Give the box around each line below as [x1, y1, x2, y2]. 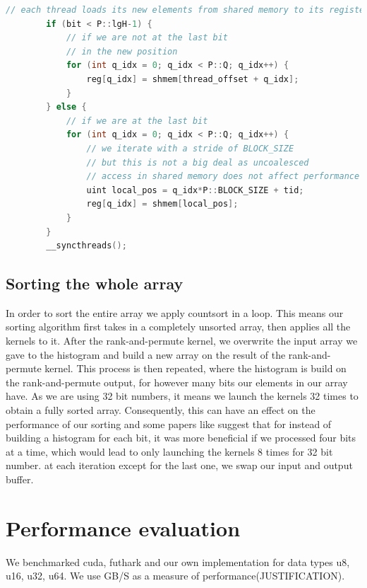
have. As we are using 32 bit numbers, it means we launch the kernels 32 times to [6, 388, 359, 403]
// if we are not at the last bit [66, 33, 228, 43]
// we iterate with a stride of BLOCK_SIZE [86, 143, 294, 154]
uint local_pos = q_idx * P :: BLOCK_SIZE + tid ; [86, 185, 304, 195]
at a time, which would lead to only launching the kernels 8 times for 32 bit [6, 444, 333, 459]
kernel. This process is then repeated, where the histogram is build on [44, 361, 347, 376]
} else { [46, 102, 87, 113]
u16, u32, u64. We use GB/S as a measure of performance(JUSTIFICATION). [6, 568, 345, 583]
